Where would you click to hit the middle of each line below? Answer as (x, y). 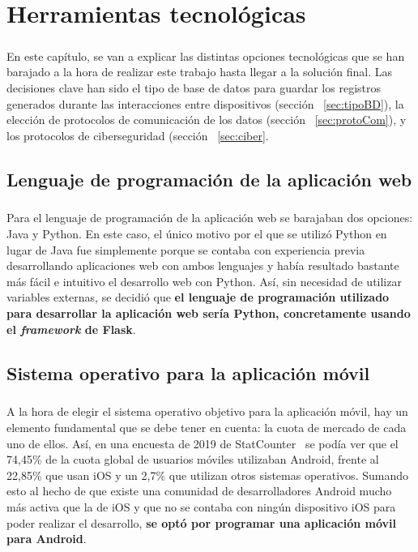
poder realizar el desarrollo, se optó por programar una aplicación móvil (201, 522)
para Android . (47, 539)
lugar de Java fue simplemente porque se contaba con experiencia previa (186, 249)
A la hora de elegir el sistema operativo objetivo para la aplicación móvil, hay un (207, 411)
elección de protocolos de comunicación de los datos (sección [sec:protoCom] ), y (207, 120)
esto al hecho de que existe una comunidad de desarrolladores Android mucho (199, 491)
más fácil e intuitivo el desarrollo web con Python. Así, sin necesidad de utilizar (204, 281)
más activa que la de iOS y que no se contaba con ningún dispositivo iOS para (201, 506)
